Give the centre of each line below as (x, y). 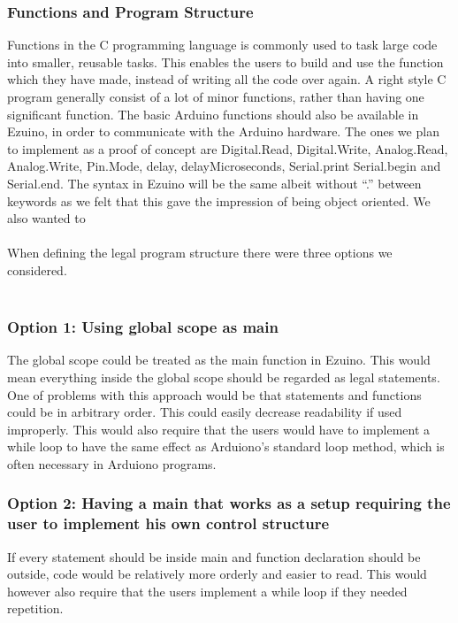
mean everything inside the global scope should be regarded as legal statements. (224, 377)
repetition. (35, 608)
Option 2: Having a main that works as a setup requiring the (229, 503)
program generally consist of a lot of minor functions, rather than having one (216, 96)
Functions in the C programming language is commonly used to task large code (222, 45)
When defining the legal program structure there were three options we (200, 253)
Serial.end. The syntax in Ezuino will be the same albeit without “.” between (214, 183)
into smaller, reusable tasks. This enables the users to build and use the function (225, 62)
